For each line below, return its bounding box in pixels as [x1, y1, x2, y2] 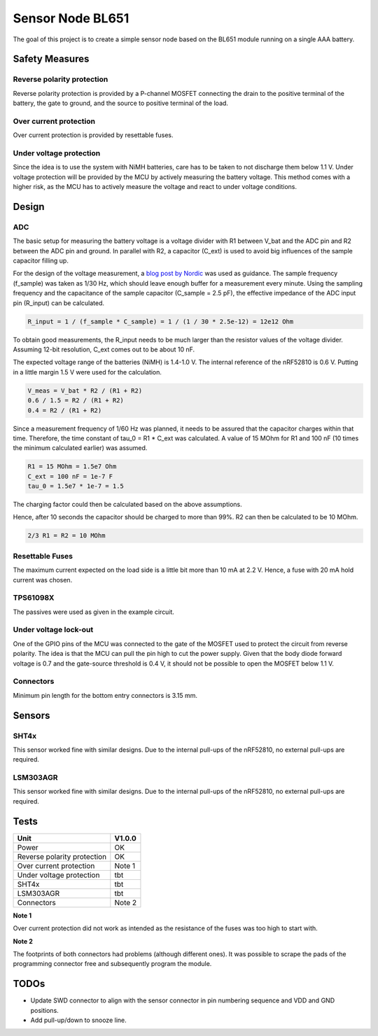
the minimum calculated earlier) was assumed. [13, 444, 148, 452]
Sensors [13, 709, 50, 721]
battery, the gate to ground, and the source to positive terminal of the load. [13, 99, 229, 108]
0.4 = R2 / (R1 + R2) [27, 406, 102, 414]
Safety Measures [13, 53, 90, 65]
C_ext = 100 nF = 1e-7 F [27, 472, 113, 480]
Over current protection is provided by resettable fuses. [13, 131, 174, 139]
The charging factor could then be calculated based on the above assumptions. [13, 500, 242, 509]
